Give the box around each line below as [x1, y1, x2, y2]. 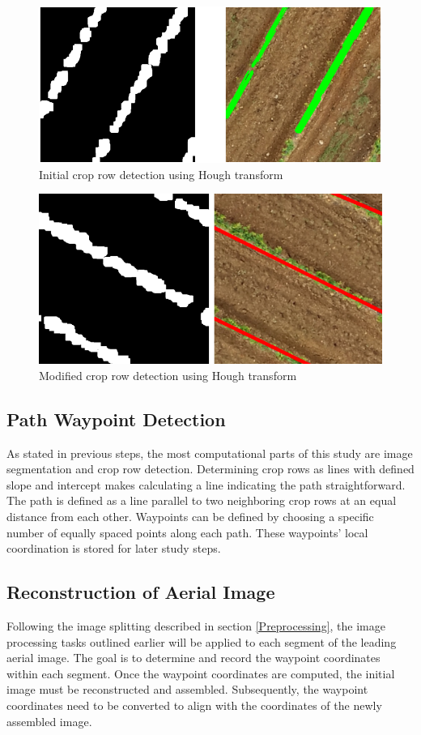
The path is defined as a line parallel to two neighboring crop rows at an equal [6, 492, 397, 509]
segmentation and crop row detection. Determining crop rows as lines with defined [6, 460, 415, 477]
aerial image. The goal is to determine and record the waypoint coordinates [6, 649, 381, 666]
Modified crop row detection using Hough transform [39, 366, 297, 383]
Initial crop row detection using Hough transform [39, 165, 283, 182]
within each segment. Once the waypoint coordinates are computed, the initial [6, 664, 395, 682]
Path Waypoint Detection [6, 406, 226, 431]
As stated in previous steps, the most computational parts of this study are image [6, 444, 413, 461]
